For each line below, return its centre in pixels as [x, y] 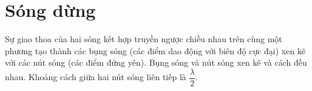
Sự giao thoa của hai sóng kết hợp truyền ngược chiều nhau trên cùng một [144, 39]
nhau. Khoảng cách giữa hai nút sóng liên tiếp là [96, 77]
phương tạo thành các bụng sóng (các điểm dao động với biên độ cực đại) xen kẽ [155, 50]
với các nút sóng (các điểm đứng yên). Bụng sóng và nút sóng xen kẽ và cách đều [156, 62]
